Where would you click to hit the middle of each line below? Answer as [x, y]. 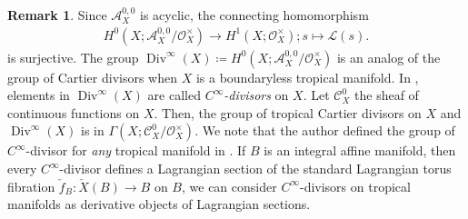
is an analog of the [388, 57]
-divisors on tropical [355, 186]
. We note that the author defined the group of [325, 130]
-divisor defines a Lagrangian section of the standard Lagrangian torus [255, 168]
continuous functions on [74, 112]
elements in [39, 95]
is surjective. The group [73, 57]
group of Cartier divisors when [92, 77]
